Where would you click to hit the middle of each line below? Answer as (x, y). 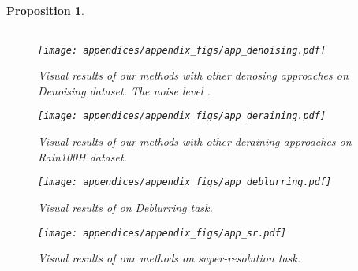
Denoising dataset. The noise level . (124, 90)
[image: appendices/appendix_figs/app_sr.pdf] (162, 233)
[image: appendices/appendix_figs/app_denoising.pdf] (182, 50)
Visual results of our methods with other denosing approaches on (193, 75)
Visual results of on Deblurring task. (125, 207)
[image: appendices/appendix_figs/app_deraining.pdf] (182, 116)
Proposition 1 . (45, 10)
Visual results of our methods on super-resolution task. (170, 258)
